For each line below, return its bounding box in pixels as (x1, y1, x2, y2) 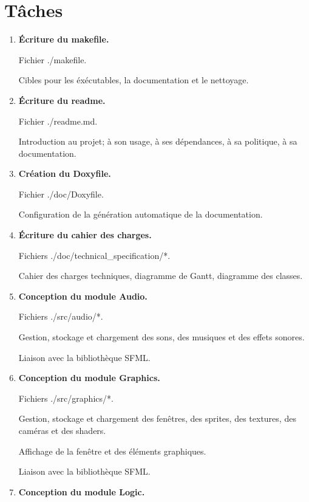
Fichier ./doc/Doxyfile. (18, 187, 104, 200)
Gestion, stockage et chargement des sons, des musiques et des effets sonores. (18, 331, 305, 343)
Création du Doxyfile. (18, 167, 111, 180)
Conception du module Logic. (18, 485, 145, 498)
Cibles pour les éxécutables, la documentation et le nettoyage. (18, 74, 249, 86)
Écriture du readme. (18, 94, 106, 106)
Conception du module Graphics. (18, 371, 160, 384)
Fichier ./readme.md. (18, 114, 98, 127)
